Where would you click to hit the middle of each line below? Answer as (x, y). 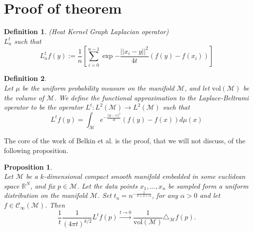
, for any (165, 195)
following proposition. (36, 150)
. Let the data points (107, 185)
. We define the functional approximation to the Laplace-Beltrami (152, 97)
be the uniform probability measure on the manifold (98, 87)
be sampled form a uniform (208, 185)
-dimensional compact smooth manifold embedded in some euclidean (145, 176)
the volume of (24, 97)
